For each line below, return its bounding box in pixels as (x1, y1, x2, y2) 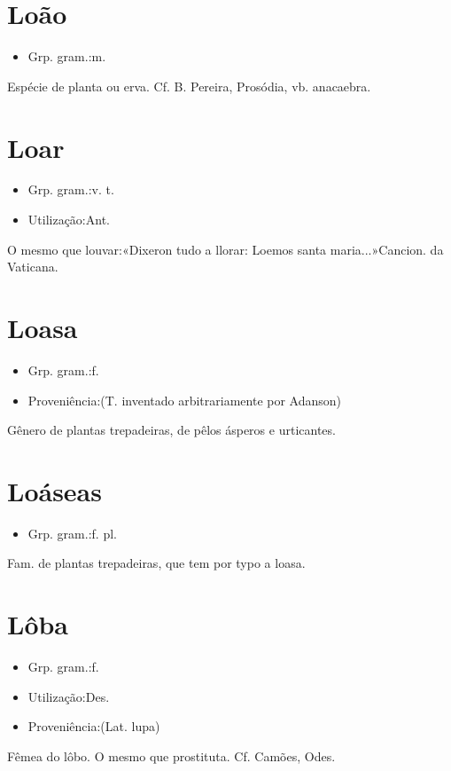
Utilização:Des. (27, 687, 110, 705)
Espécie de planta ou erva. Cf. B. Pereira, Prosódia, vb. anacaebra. (7, 76, 371, 95)
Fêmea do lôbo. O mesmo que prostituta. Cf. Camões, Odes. (7, 746, 336, 765)
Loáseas (7, 472, 102, 508)
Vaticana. (7, 257, 58, 276)
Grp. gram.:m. (27, 47, 106, 66)
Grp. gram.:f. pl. (27, 523, 117, 542)
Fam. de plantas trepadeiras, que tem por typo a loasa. (7, 554, 306, 572)
